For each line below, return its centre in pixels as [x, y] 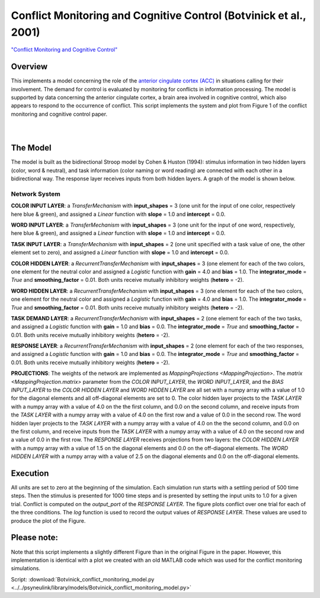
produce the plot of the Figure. [48, 521]
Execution [30, 473]
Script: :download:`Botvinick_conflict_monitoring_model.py [83, 579]
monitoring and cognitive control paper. [59, 114]
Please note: [35, 538]
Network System [36, 194]
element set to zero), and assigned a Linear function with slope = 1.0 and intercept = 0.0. [120, 253]
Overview [29, 67]
